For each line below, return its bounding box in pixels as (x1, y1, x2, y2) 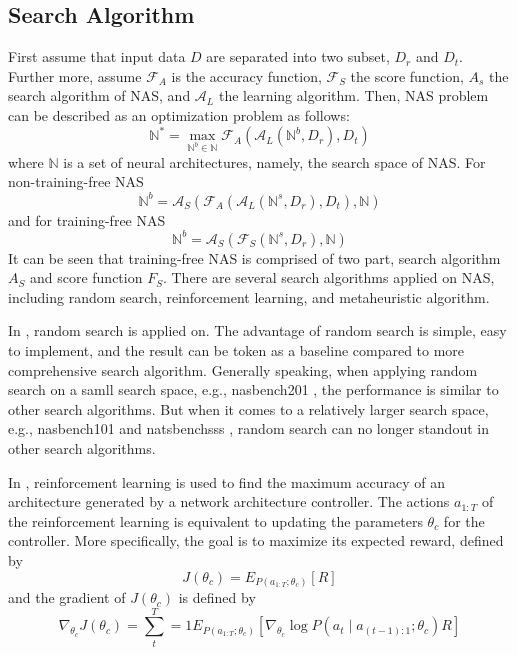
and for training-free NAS (8, 209, 166, 230)
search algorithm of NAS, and (8, 85, 191, 106)
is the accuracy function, (171, 65, 322, 86)
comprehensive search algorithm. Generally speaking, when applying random (8, 359, 478, 380)
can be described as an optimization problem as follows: (8, 104, 350, 125)
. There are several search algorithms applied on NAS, (162, 267, 495, 288)
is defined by (178, 587, 256, 608)
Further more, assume (8, 65, 142, 86)
